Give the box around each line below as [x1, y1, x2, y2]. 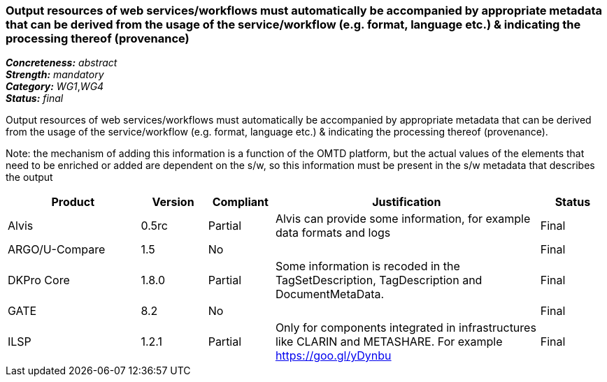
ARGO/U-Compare [8, 242, 106, 257]
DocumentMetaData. [275, 287, 385, 302]
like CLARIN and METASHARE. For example [275, 335, 503, 349]
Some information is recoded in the [275, 259, 460, 274]
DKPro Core [8, 273, 70, 288]
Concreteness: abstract [6, 57, 117, 69]
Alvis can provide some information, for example [275, 212, 531, 226]
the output [6, 171, 53, 184]
